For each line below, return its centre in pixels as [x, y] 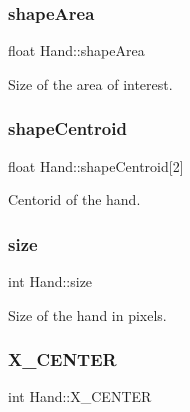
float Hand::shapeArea [76, 50]
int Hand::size [50, 281]
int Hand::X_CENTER [80, 396]
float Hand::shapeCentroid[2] [96, 165]
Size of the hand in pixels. [87, 314]
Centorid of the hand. [74, 199]
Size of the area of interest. [90, 83]
